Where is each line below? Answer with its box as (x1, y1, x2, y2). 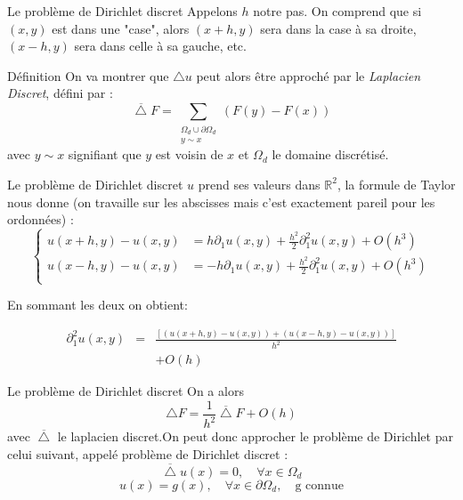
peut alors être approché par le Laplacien (196, 66, 421, 85)
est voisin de (155, 145, 223, 164)
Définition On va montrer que (7, 66, 169, 85)
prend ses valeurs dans (198, 174, 321, 193)
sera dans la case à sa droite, (260, 19, 417, 37)
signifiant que (68, 145, 142, 164)
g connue (295, 479, 344, 492)
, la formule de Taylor (337, 174, 456, 193)
